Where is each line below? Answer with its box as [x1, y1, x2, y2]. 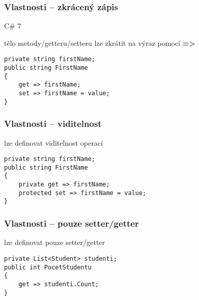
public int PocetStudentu [4, 263, 92, 271]
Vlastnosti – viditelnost [4, 117, 102, 130]
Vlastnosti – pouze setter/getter [4, 217, 139, 230]
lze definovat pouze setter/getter [4, 237, 105, 248]
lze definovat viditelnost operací [4, 137, 103, 148]
